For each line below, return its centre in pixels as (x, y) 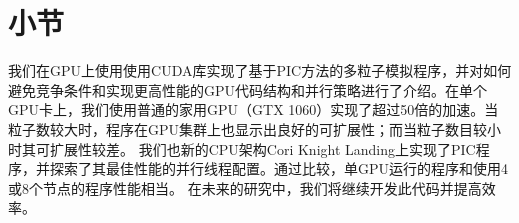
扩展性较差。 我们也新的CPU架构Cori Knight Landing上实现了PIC (262, 148)
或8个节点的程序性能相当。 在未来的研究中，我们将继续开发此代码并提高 (245, 187)
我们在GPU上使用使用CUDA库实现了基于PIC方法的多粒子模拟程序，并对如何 (260, 70)
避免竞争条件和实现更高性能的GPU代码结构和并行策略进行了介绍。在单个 (248, 89)
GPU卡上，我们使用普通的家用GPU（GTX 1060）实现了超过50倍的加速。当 (253, 109)
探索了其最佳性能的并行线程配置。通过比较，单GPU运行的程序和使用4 (279, 168)
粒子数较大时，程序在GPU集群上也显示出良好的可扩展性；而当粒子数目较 (248, 128)
